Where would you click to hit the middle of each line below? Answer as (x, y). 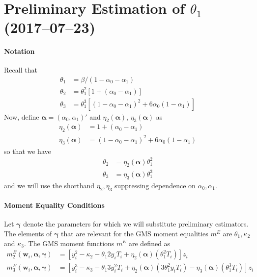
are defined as (149, 243)
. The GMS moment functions (69, 243)
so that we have (28, 151)
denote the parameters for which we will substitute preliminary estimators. (136, 224)
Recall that (21, 70)
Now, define (22, 116)
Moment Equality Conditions (54, 205)
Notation (19, 51)
